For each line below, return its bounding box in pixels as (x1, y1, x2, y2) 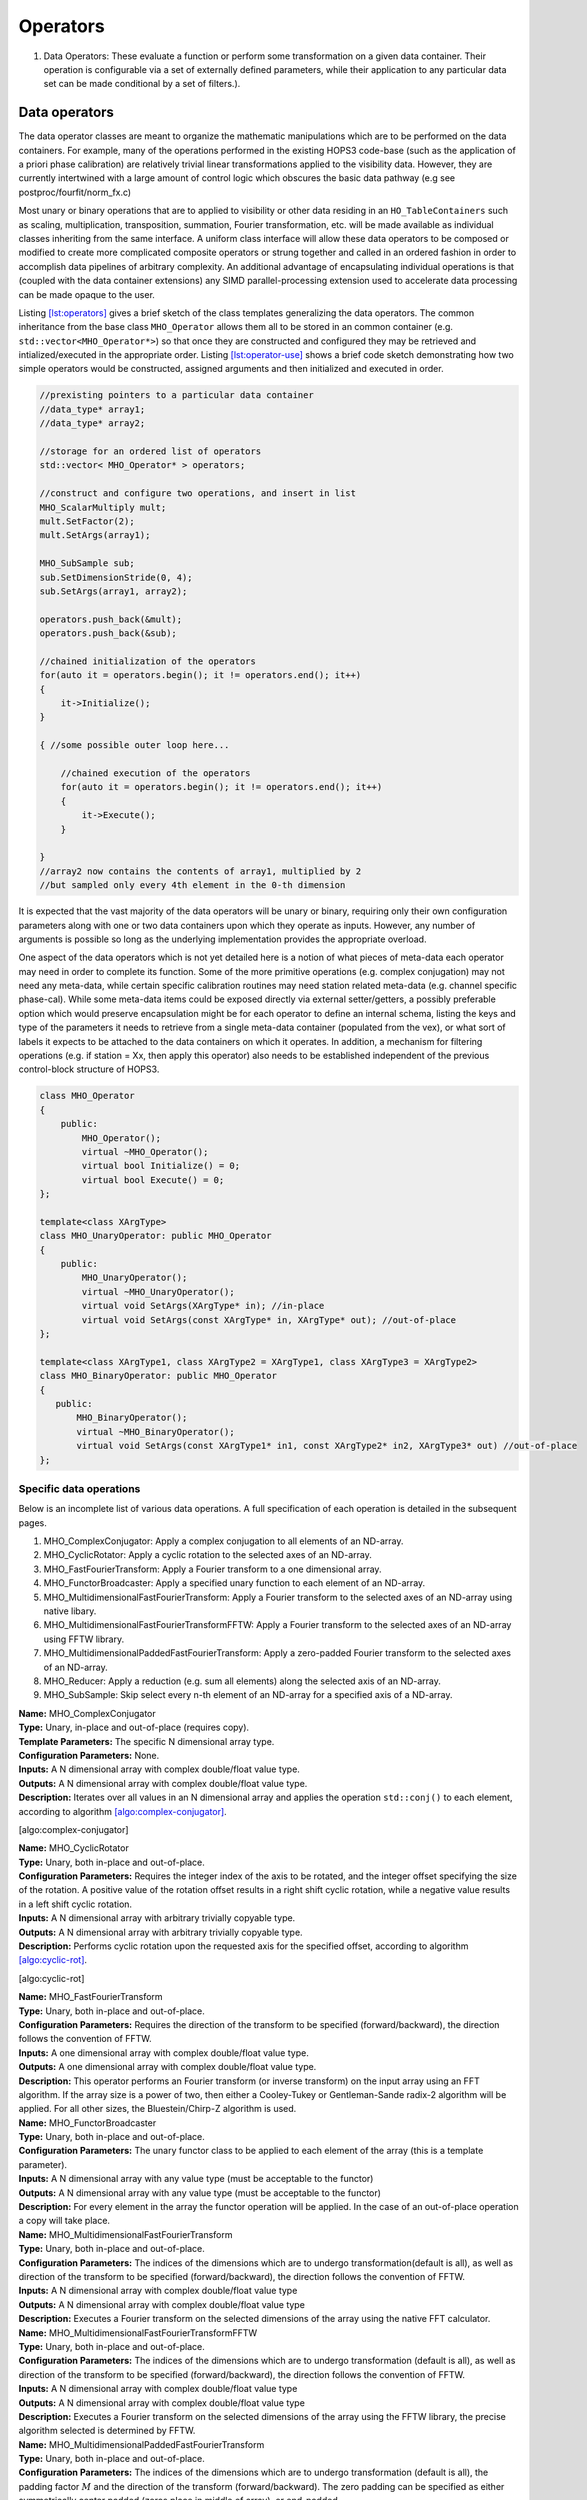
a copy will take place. (18, 2215, 110, 2227)
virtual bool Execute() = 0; (81, 1174, 225, 1185)
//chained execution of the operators (60, 768, 251, 779)
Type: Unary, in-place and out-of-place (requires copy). (18, 1721, 250, 1734)
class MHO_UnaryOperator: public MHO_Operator (39, 1230, 272, 1242)
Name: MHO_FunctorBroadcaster (18, 2116, 157, 2129)
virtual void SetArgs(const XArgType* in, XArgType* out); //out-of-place (81, 1314, 457, 1325)
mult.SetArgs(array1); (39, 530, 151, 541)
